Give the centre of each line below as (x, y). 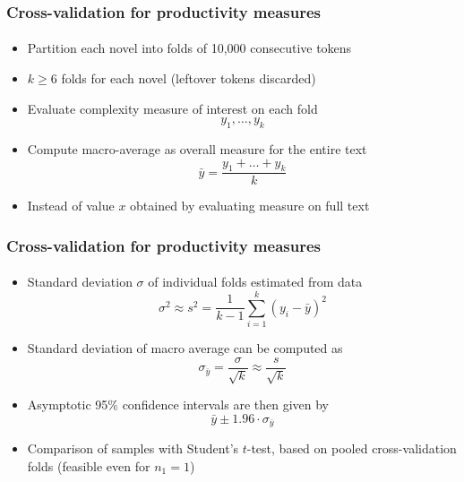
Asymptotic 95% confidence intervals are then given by (178, 405)
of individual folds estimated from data (255, 282)
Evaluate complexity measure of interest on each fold (172, 108)
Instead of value (71, 206)
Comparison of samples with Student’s (133, 448)
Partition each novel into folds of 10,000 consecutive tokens (189, 48)
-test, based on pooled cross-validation (352, 448)
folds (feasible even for (89, 465)
